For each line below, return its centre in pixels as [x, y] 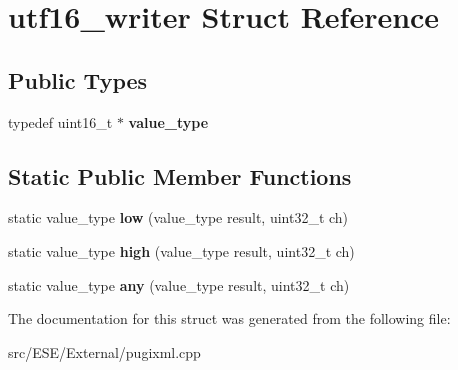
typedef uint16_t [60, 121]
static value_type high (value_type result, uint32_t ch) [181, 250]
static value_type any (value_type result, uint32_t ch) [179, 284]
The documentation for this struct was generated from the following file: [229, 318]
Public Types [78, 79]
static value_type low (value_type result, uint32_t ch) [178, 217]
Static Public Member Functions [180, 175]
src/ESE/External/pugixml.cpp [104, 351]
